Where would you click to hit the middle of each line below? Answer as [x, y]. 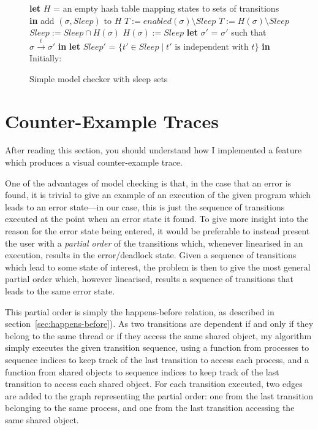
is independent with [212, 47]
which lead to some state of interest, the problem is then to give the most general [158, 267]
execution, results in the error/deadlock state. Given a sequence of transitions [151, 255]
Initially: [46, 58]
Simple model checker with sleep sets [99, 78]
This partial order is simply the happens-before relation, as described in [140, 311]
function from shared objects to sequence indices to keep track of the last [142, 371]
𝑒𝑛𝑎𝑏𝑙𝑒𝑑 [157, 21]
